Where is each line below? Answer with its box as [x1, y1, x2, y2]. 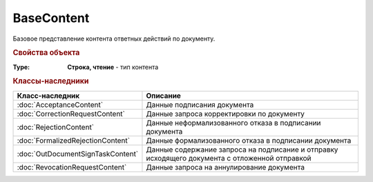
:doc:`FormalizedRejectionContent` [17, 135, 131, 145]
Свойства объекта [12, 48, 80, 58]
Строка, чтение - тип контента [67, 63, 159, 71]
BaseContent [12, 10, 90, 26]
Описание [146, 90, 181, 100]
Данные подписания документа [146, 100, 254, 110]
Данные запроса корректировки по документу [146, 109, 305, 119]
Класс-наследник [17, 90, 80, 100]
